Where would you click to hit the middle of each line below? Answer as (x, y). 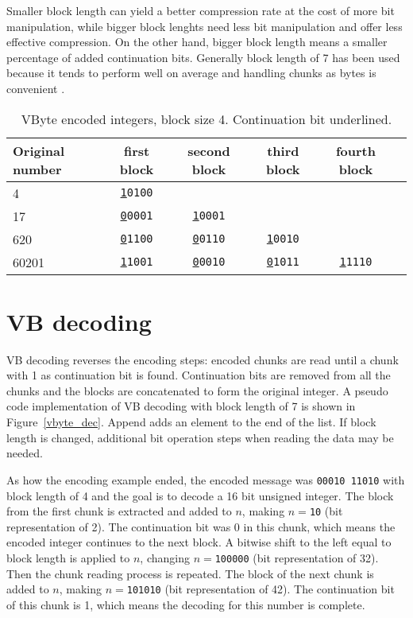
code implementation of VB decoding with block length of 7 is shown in (181, 406)
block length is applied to (68, 557)
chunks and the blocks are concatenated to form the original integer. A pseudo (197, 390)
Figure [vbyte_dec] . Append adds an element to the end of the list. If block (191, 422)
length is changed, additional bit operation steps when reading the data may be (200, 437)
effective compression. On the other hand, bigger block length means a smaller (197, 42)
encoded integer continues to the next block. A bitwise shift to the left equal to (199, 542)
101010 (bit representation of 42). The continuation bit (261, 589)
